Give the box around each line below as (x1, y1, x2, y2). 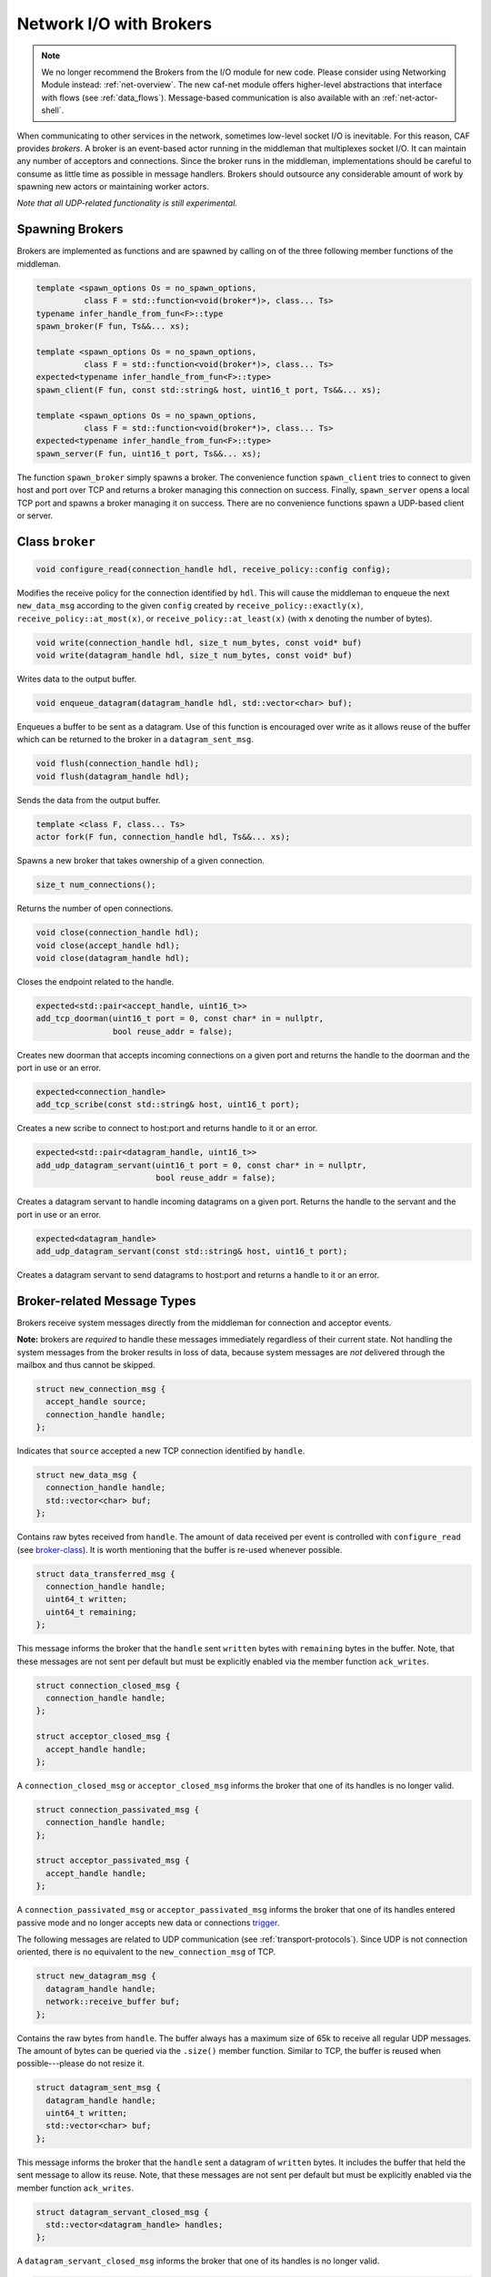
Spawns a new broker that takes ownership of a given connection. (16, 855, 266, 866)
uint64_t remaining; (45, 1607, 137, 1617)
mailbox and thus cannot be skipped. (16, 1359, 155, 1370)
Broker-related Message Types (16, 1293, 196, 1309)
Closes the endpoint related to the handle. (16, 975, 175, 987)
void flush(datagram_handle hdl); (35, 771, 190, 781)
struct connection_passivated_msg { (35, 1804, 200, 1814)
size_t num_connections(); (35, 880, 156, 890)
